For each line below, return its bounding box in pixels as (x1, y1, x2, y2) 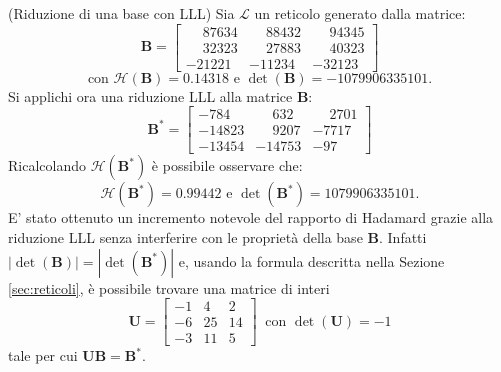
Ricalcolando (8, 155, 86, 176)
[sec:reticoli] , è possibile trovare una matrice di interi (8, 277, 330, 298)
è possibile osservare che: (151, 155, 303, 176)
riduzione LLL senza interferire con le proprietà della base (8, 226, 363, 247)
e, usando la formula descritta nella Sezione (178, 250, 445, 271)
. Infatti (378, 226, 427, 247)
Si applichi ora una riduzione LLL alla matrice (8, 85, 293, 106)
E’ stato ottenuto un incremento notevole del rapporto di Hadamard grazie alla (8, 207, 494, 228)
